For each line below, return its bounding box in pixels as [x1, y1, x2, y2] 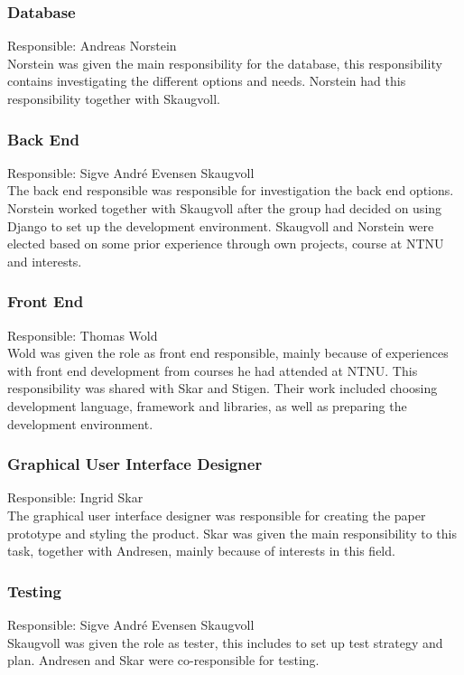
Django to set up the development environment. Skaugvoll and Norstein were [7, 216, 434, 235]
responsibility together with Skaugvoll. [7, 89, 220, 108]
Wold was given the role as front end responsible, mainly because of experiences [7, 343, 449, 362]
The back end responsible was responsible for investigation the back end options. [7, 181, 454, 200]
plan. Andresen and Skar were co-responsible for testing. [7, 651, 320, 670]
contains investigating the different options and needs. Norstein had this [7, 71, 406, 90]
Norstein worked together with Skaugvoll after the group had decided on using [7, 199, 442, 217]
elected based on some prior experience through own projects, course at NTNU [7, 234, 444, 253]
